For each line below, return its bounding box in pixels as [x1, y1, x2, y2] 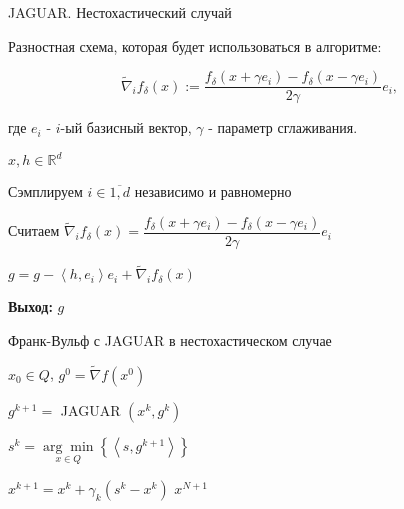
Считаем [8, 220, 60, 241]
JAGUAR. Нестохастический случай [8, 2, 232, 22]
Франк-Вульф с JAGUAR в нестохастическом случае [8, 329, 332, 350]
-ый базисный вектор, [60, 117, 192, 138]
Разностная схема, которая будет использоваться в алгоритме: [8, 35, 382, 56]
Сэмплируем [8, 181, 83, 202]
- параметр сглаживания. [208, 117, 358, 138]
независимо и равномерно [134, 181, 292, 202]
